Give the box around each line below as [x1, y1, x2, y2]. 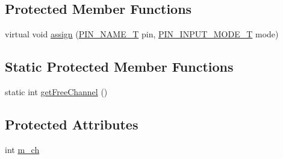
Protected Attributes [5, 114, 138, 133]
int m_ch [5, 143, 40, 155]
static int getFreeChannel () [5, 86, 108, 98]
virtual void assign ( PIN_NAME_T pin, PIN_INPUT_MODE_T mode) [5, 28, 279, 40]
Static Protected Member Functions [5, 57, 234, 76]
